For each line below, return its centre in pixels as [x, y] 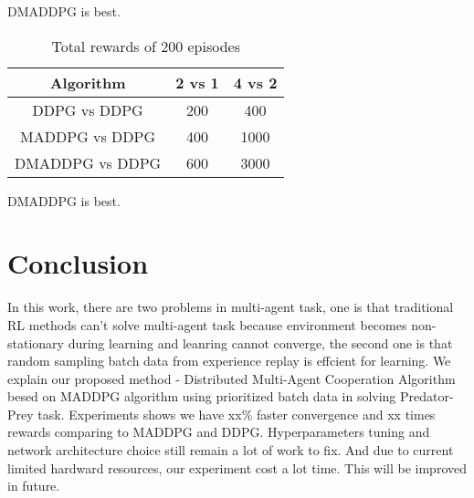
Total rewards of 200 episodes [146, 46]
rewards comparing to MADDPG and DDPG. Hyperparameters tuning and [219, 432]
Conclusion [78, 263]
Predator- [427, 396]
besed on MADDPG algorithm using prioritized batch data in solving [202, 396]
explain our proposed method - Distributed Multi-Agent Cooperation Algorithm [232, 378]
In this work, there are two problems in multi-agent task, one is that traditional [231, 307]
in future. [34, 486]
